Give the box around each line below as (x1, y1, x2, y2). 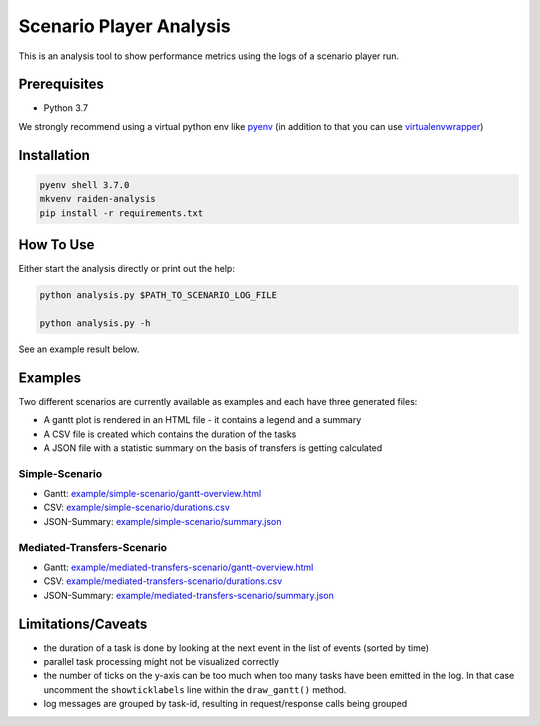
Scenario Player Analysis (18, 15, 231, 37)
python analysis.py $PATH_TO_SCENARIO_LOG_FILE (39, 290, 277, 301)
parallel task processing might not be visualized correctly (43, 656, 280, 668)
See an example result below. (18, 343, 140, 355)
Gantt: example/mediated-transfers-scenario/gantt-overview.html (43, 561, 314, 574)
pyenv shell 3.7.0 (39, 179, 130, 190)
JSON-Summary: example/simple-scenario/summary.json (43, 515, 282, 527)
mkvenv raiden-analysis (39, 193, 157, 205)
